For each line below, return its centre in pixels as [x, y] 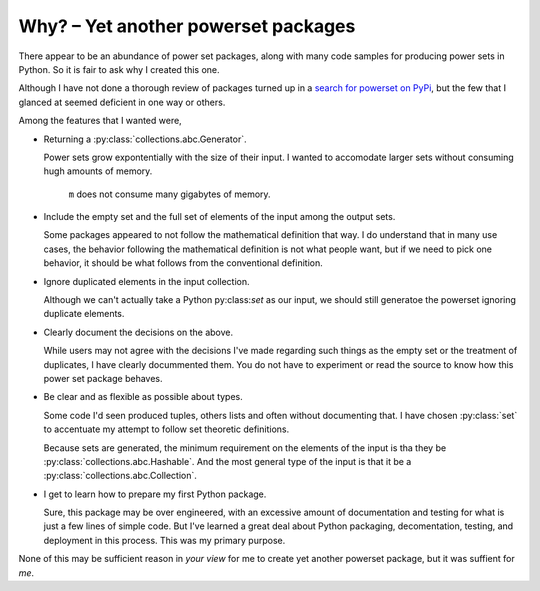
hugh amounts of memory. [98, 171]
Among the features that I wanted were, [100, 121]
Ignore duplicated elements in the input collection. [146, 281]
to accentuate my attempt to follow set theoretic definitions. [166, 429]
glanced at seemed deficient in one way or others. [122, 102]
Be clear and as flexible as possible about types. [143, 397]
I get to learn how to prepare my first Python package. [155, 494]
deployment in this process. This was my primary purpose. [164, 540]
